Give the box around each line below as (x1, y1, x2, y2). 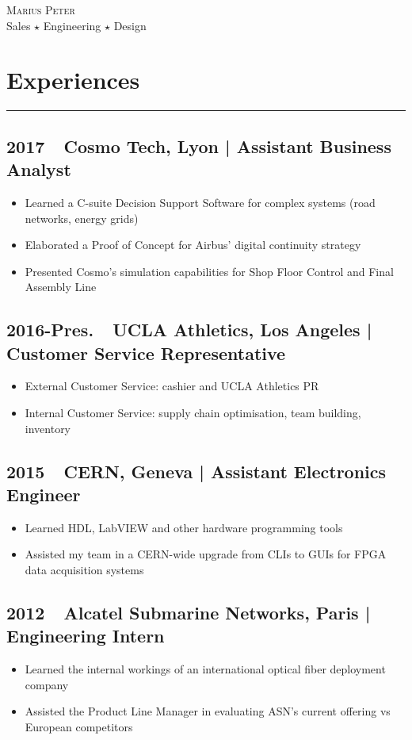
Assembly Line (25, 278, 97, 295)
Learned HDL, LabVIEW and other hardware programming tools (25, 519, 343, 535)
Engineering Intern (6, 623, 165, 648)
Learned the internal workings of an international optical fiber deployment (25, 661, 386, 677)
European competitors (25, 719, 133, 734)
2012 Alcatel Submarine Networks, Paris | (6, 600, 371, 625)
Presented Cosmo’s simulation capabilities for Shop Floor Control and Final (25, 263, 394, 279)
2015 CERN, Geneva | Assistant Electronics (6, 458, 387, 483)
